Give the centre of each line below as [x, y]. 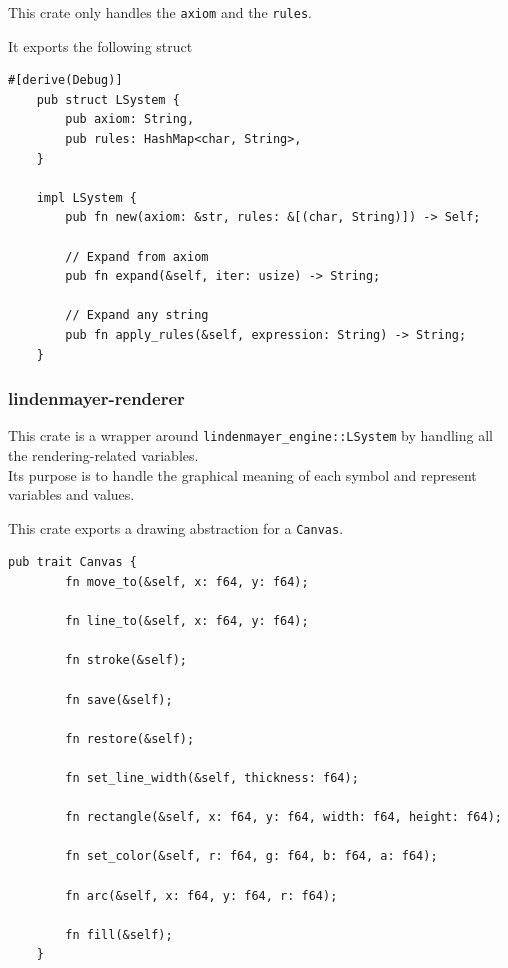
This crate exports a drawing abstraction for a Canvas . [176, 527]
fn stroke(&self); [126, 660]
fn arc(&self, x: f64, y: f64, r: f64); [201, 895]
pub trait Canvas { [72, 562]
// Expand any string [137, 315]
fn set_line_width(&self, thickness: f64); [212, 778]
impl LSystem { [86, 197]
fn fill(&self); [119, 934]
